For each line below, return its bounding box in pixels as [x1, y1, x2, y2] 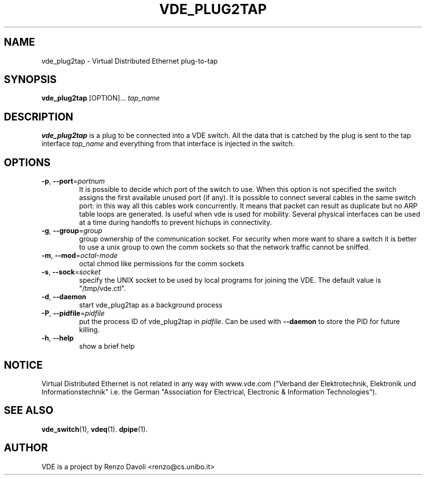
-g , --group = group [41, 226, 103, 235]
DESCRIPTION [4, 110, 73, 123]
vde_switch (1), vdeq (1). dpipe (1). [41, 425, 148, 433]
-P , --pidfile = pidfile [41, 309, 105, 318]
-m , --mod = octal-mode [41, 251, 118, 260]
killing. [79, 325, 100, 334]
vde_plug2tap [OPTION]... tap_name [41, 94, 160, 103]
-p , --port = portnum [41, 177, 105, 186]
